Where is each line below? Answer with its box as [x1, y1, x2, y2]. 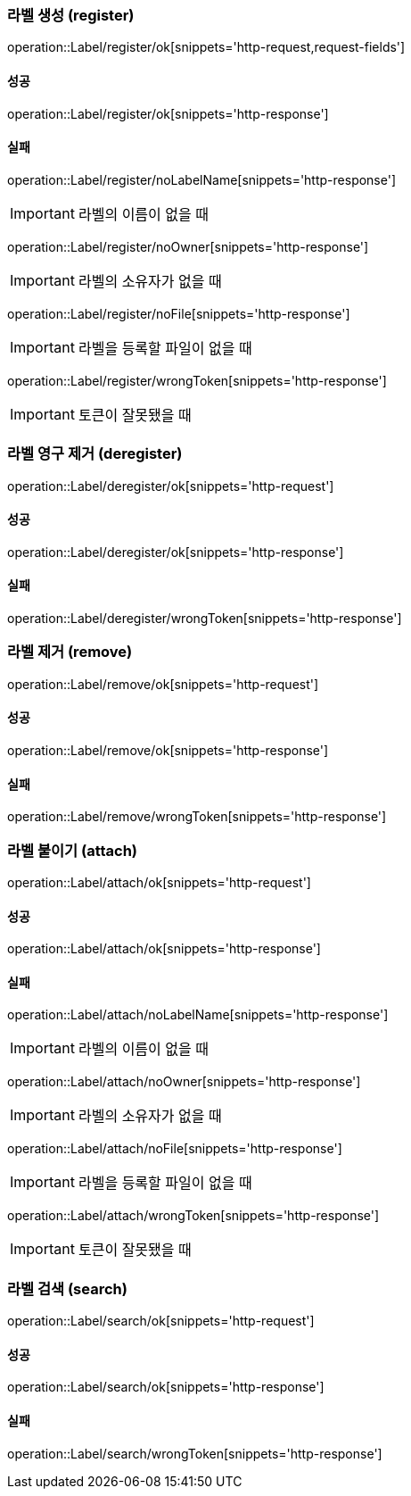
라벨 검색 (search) [7, 1279, 127, 1298]
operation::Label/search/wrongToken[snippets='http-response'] [7, 1445, 382, 1461]
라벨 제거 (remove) [7, 643, 133, 661]
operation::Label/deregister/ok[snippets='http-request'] [7, 478, 334, 494]
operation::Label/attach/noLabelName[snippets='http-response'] [7, 1007, 389, 1023]
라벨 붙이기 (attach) [7, 841, 138, 860]
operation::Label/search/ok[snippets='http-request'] [7, 1313, 315, 1329]
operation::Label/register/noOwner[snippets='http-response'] [7, 238, 369, 254]
